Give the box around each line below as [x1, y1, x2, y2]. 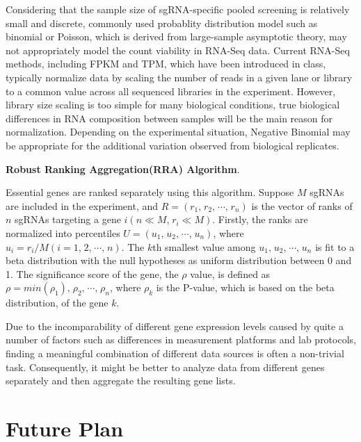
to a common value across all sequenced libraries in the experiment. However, [6, 83, 336, 98]
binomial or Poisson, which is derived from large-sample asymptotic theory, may [6, 29, 347, 44]
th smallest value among [152, 239, 256, 254]
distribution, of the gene [6, 295, 109, 310]
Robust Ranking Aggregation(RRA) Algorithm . [6, 161, 240, 176]
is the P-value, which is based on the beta [156, 280, 335, 295]
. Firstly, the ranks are [212, 212, 308, 227]
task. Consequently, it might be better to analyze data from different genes [6, 359, 325, 374]
